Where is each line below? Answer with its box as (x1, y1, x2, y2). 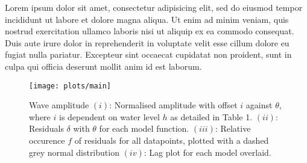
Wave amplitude (29, 99, 89, 111)
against (245, 99, 273, 111)
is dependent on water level (59, 110, 160, 123)
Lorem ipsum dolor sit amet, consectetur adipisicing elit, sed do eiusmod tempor (5, 1, 303, 13)
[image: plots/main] (29, 81, 112, 90)
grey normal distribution (29, 146, 119, 158)
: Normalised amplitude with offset (109, 99, 238, 111)
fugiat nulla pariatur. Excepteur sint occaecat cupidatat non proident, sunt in (5, 48, 292, 61)
